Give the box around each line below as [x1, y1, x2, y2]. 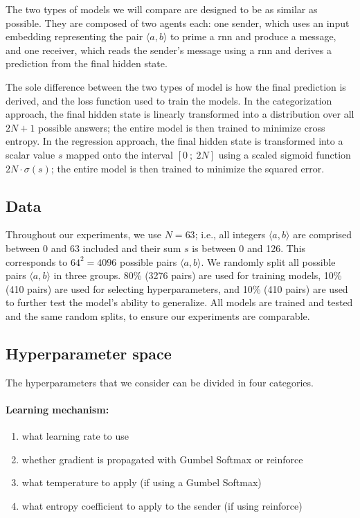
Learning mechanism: [6, 402, 109, 416]
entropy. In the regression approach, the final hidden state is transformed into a [6, 134, 343, 148]
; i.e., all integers [195, 227, 266, 242]
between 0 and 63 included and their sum [6, 240, 181, 255]
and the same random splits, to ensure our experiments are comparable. [6, 308, 310, 323]
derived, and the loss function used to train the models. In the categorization [6, 93, 332, 107]
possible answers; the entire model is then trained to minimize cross [38, 120, 325, 134]
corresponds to [6, 254, 68, 269]
